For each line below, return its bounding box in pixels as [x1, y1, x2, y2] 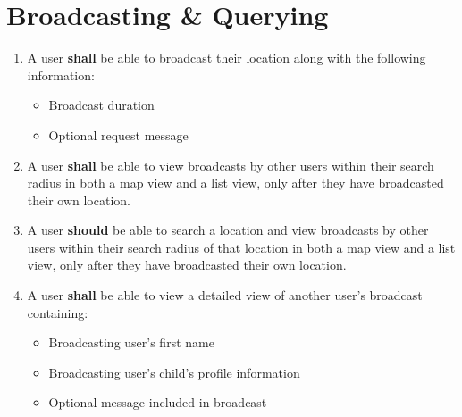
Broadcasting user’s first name [48, 333, 214, 352]
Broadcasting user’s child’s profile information [48, 363, 300, 381]
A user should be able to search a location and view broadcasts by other [27, 221, 429, 239]
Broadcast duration [48, 96, 155, 114]
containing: [27, 303, 88, 321]
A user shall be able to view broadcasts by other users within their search [27, 155, 434, 174]
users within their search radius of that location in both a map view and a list [27, 238, 456, 256]
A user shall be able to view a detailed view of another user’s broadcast [27, 286, 423, 304]
